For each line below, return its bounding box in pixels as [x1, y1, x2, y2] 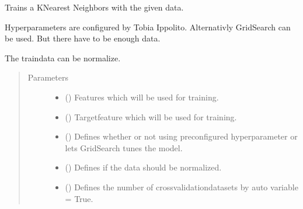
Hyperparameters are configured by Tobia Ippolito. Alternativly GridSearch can [5, 20, 291, 33]
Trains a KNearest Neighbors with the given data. [5, 1, 184, 13]
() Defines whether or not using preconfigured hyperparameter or [65, 130, 298, 142]
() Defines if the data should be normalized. [65, 161, 222, 173]
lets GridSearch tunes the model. [65, 141, 183, 154]
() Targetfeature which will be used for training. [65, 110, 237, 123]
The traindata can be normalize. [5, 51, 121, 64]
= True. [65, 192, 93, 204]
